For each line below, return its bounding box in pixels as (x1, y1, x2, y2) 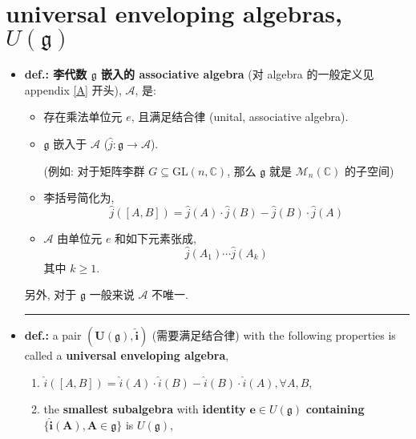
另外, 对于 (24, 286, 77, 303)
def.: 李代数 (24, 66, 87, 83)
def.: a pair (24, 326, 82, 343)
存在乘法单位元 (43, 108, 123, 125)
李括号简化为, (43, 189, 115, 206)
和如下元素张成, (115, 229, 197, 246)
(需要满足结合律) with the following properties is (151, 326, 396, 343)
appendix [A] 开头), (24, 81, 122, 98)
